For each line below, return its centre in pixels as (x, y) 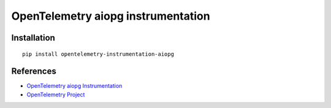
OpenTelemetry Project (56, 94)
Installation (33, 38)
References (34, 71)
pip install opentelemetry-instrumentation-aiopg (98, 54)
